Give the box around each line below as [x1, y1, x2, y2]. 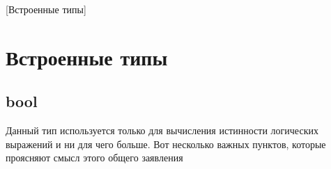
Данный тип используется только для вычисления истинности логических [6, 123, 318, 138]
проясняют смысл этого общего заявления [6, 150, 183, 165]
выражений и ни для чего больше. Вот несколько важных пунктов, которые [6, 136, 326, 151]
